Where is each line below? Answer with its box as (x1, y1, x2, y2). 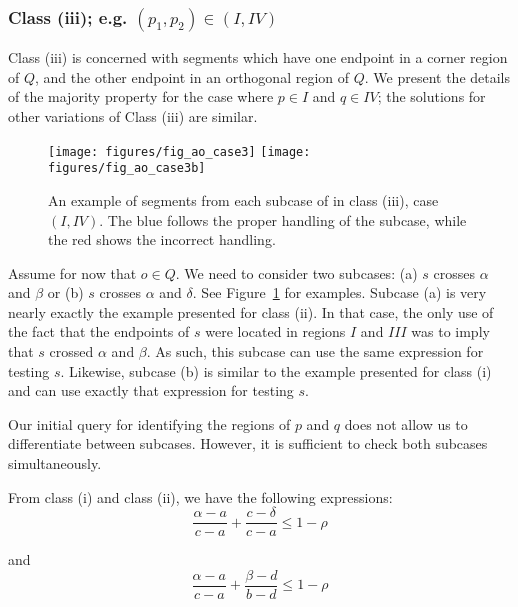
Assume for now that (8, 262, 137, 283)
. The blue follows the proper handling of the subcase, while (99, 209, 467, 230)
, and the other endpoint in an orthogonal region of (35, 66, 350, 87)
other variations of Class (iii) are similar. (8, 106, 258, 126)
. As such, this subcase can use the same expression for (146, 341, 484, 362)
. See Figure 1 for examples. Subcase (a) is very (192, 282, 487, 303)
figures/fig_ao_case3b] (48, 161, 206, 176)
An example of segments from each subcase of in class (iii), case (48, 189, 439, 210)
